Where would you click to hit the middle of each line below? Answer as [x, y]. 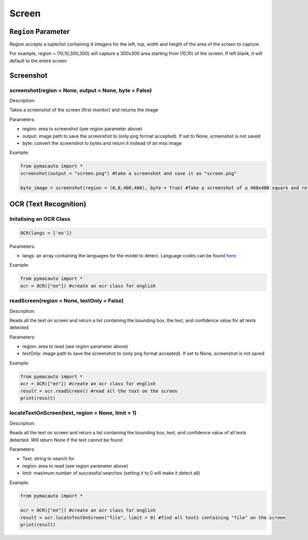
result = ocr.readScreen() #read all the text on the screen [99, 391]
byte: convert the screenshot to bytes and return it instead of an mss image [102, 143]
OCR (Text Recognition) [48, 204]
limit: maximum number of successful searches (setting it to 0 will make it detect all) [111, 473]
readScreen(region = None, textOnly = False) [67, 301]
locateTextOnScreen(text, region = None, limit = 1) [73, 413]
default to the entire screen [38, 61]
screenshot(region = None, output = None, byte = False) [81, 90]
